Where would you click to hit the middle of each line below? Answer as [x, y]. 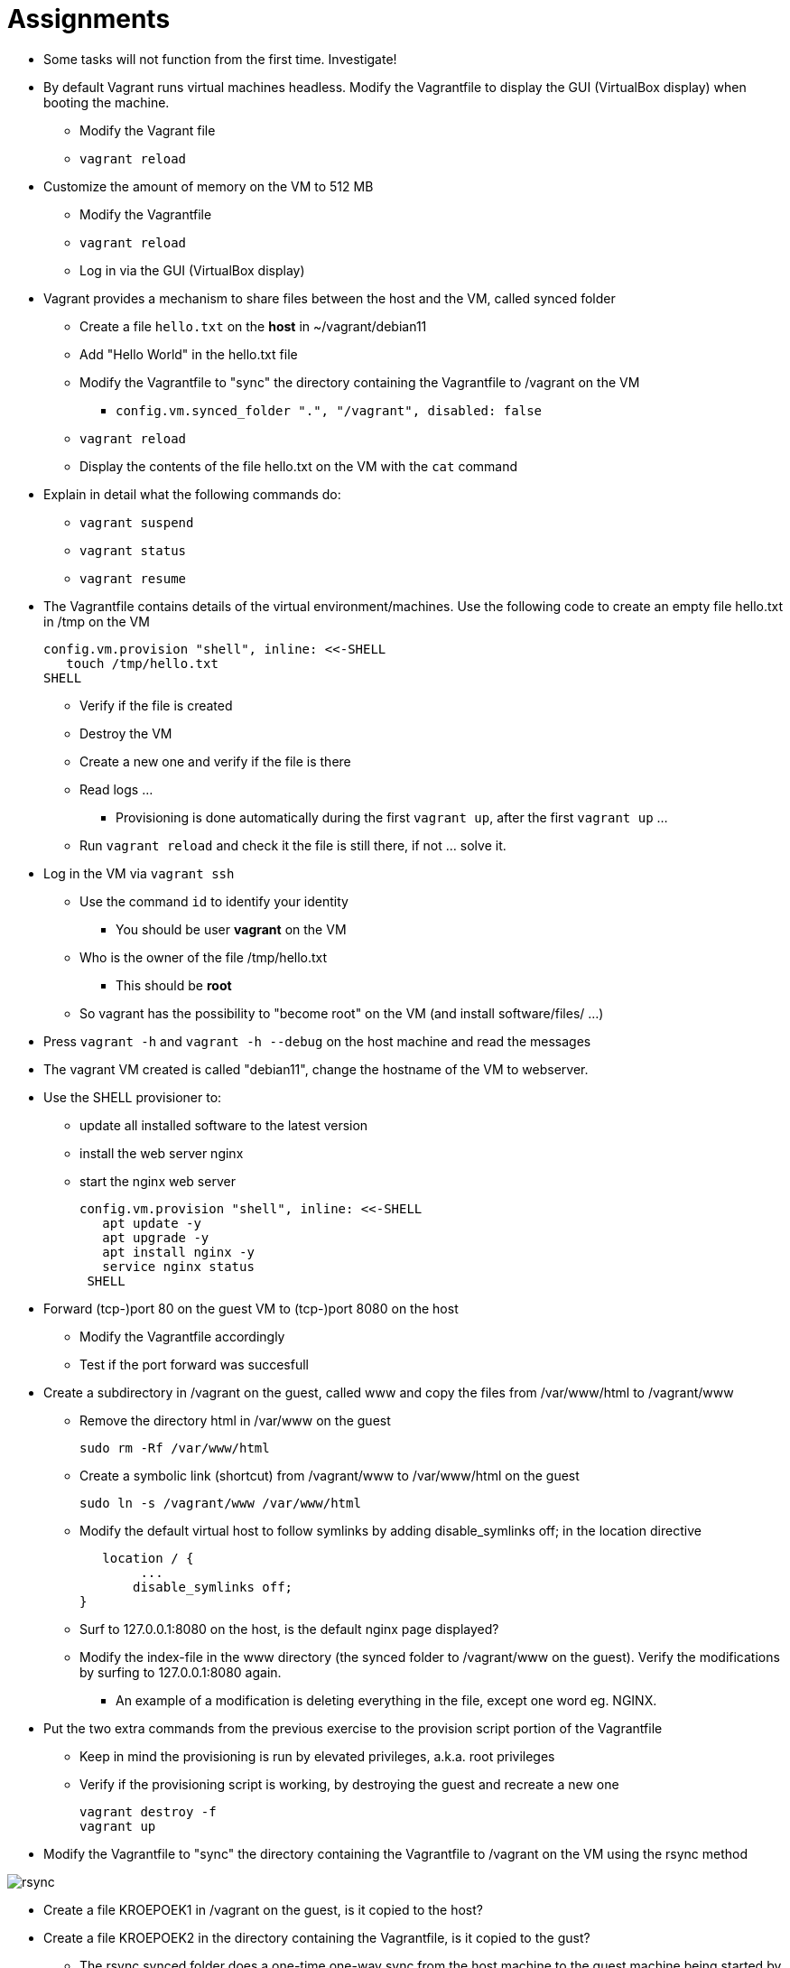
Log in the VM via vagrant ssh [139, 873]
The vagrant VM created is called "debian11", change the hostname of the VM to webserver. [316, 1069]
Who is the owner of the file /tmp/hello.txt [204, 957]
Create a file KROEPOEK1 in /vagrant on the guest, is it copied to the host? [263, 1909]
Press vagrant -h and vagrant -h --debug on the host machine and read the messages [317, 1041]
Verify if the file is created [156, 705]
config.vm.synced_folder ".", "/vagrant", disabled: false [329, 410]
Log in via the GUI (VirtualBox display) [192, 270]
